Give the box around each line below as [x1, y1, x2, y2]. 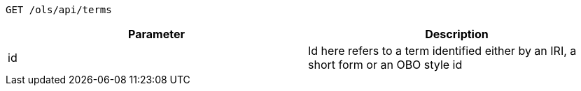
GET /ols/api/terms [6, 4, 112, 15]
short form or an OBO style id [308, 58, 463, 72]
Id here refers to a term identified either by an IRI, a [308, 44, 577, 58]
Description [425, 27, 489, 41]
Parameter [128, 27, 185, 41]
